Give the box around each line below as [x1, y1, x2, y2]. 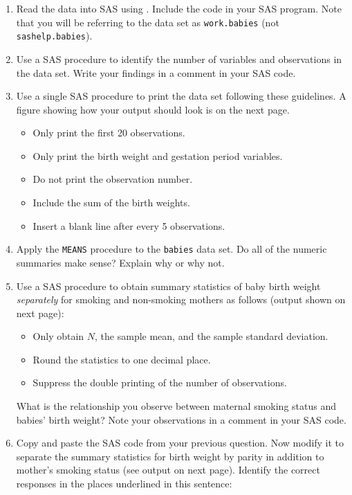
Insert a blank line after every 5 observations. [33, 218, 225, 233]
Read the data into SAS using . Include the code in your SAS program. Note [16, 1, 342, 15]
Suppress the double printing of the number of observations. [33, 375, 287, 390]
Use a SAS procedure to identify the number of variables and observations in [16, 51, 342, 66]
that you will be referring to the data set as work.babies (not [16, 15, 279, 29]
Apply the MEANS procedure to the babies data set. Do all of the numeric [16, 242, 327, 256]
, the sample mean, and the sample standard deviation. [95, 329, 328, 343]
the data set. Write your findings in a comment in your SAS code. [16, 65, 296, 80]
